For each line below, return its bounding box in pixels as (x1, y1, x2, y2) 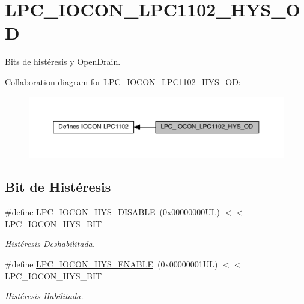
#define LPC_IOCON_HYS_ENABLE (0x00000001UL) (5, 258, 218, 270)
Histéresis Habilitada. (5, 290, 84, 302)
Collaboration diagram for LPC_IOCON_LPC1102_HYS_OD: (5, 75, 241, 88)
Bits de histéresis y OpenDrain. (5, 55, 121, 68)
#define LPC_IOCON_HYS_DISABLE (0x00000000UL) (5, 206, 220, 218)
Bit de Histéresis (5, 177, 111, 196)
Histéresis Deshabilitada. (5, 237, 95, 250)
